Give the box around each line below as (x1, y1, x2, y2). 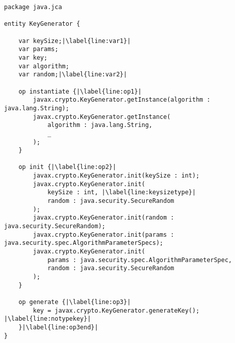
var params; (18, 46, 59, 53)
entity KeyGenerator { (4, 20, 80, 28)
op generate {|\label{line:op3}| (18, 298, 131, 306)
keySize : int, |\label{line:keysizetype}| (47, 189, 196, 196)
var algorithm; (18, 62, 69, 70)
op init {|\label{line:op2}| (18, 163, 116, 171)
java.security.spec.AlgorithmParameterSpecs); (4, 239, 163, 247)
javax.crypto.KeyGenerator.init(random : (33, 214, 174, 222)
